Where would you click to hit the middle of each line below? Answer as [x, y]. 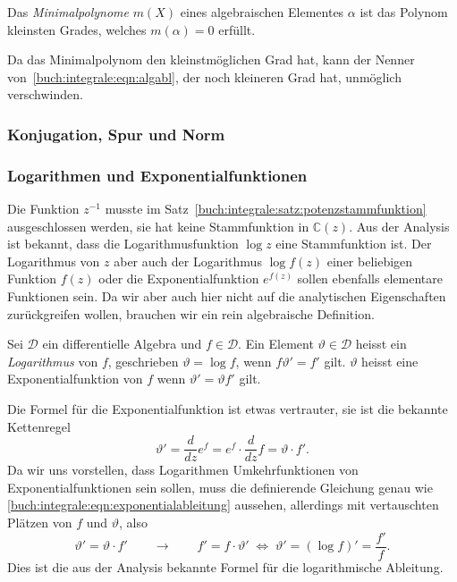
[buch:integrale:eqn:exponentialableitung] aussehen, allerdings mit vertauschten [223, 505]
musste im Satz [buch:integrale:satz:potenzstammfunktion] [266, 209]
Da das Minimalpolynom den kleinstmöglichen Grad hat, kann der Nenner [211, 59]
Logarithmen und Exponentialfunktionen [157, 175]
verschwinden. [45, 94]
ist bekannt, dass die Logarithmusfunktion [123, 244]
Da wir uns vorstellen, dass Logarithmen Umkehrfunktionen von [183, 470]
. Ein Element [276, 344]
